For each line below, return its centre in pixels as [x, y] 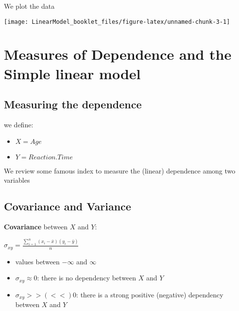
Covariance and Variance [68, 206]
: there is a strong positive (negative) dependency [150, 294]
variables [17, 180]
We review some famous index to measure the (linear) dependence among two [120, 170]
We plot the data [29, 6]
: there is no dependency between [87, 278]
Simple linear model [72, 73]
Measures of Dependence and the [118, 54]
